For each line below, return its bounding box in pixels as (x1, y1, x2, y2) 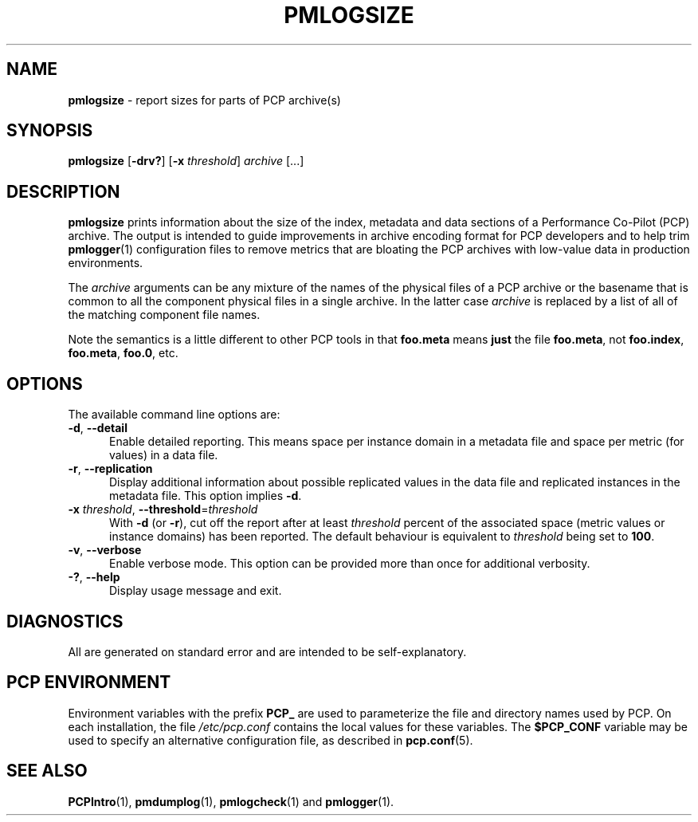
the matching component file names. (68, 308, 261, 322)
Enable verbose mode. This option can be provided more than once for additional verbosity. (109, 557, 590, 571)
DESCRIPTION (6, 181, 120, 202)
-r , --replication (68, 462, 153, 476)
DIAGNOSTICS (6, 611, 124, 631)
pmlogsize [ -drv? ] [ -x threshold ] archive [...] (68, 154, 304, 168)
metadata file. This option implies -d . (109, 489, 302, 503)
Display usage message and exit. (109, 584, 282, 598)
